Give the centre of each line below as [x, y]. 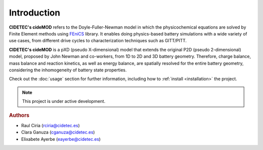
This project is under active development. [64, 101]
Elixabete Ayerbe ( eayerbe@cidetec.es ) [61, 139]
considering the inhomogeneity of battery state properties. [68, 70]
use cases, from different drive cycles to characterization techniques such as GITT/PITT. [98, 41]
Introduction [35, 13]
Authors [19, 116]
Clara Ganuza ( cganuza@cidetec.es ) [58, 132]
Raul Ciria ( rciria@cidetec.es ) [50, 125]
